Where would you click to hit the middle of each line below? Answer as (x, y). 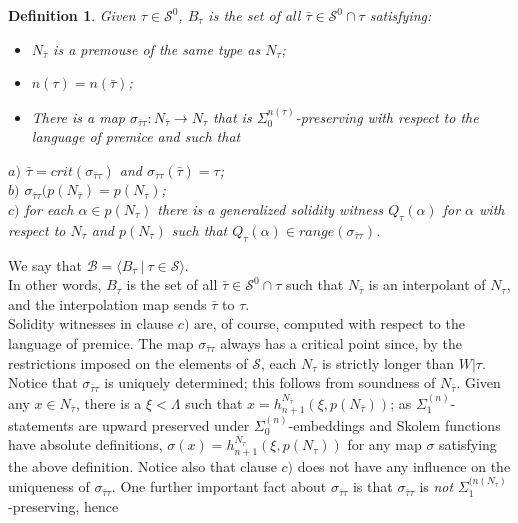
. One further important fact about (219, 486)
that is (232, 116)
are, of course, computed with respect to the (329, 323)
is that (372, 486)
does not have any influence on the (404, 465)
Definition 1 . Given (72, 15)
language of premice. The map (101, 342)
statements (41, 424)
